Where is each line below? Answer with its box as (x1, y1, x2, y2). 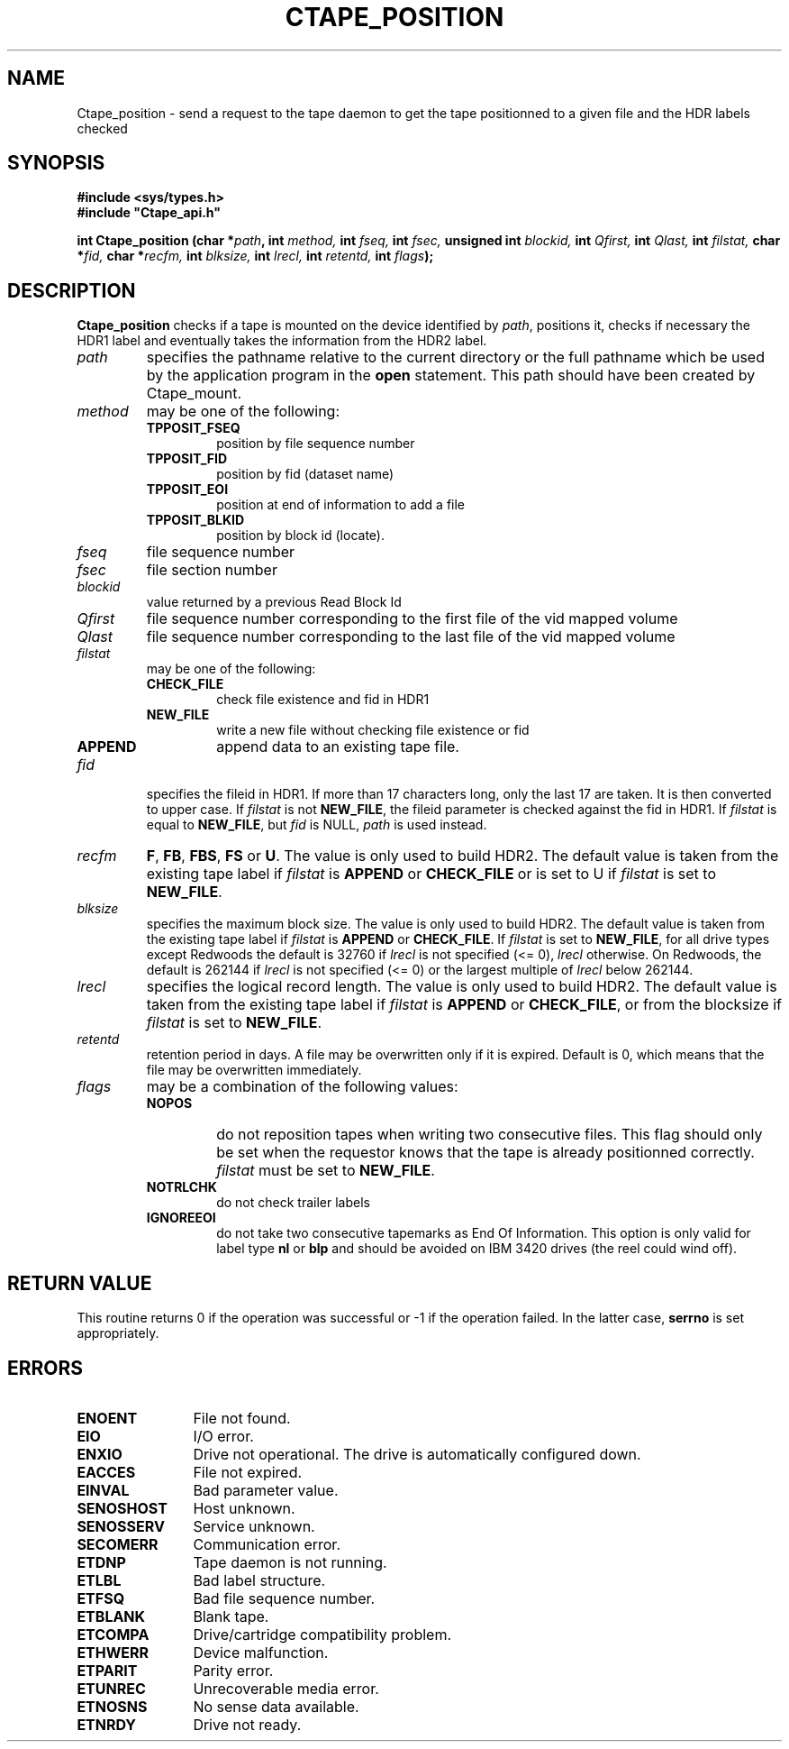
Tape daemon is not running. (193, 1552, 387, 1571)
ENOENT (77, 1408, 138, 1427)
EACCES (77, 1462, 136, 1481)
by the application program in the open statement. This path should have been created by (146, 366, 756, 385)
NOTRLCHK (146, 1179, 217, 1195)
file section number (146, 561, 277, 580)
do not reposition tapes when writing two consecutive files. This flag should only (216, 1125, 763, 1144)
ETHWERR (77, 1643, 150, 1662)
